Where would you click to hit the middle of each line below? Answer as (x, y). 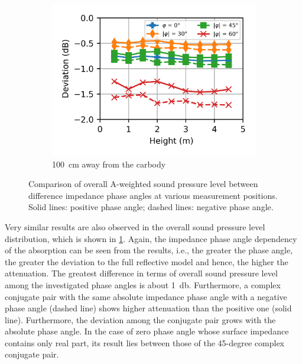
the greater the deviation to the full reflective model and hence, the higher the (147, 261)
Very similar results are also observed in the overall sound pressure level (135, 226)
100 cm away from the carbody (109, 164)
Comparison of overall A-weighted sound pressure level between (143, 184)
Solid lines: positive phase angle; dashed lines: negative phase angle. (151, 207)
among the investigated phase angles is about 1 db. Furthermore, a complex (143, 284)
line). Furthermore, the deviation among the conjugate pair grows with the (140, 319)
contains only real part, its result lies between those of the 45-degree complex (144, 342)
